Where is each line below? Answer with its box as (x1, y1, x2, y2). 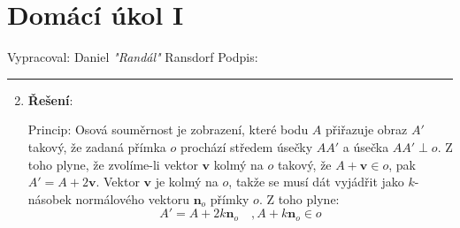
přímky (210, 189, 249, 208)
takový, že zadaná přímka (27, 137, 166, 156)
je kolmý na (155, 172, 218, 191)
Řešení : (27, 90, 73, 109)
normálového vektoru (75, 189, 189, 208)
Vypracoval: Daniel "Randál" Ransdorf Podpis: (7, 48, 258, 66)
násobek (27, 189, 72, 208)
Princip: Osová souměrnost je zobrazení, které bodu (27, 120, 309, 139)
